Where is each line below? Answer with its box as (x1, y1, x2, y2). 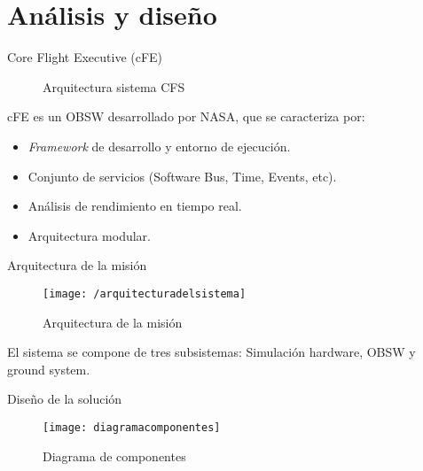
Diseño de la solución (7, 390, 122, 408)
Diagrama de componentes (43, 446, 186, 465)
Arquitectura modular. (27, 226, 152, 244)
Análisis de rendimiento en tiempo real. (27, 197, 242, 215)
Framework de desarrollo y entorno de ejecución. (27, 136, 291, 155)
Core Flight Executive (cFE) (7, 48, 163, 66)
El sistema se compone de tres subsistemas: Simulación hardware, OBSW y (7, 343, 416, 361)
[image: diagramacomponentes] (43, 421, 221, 434)
